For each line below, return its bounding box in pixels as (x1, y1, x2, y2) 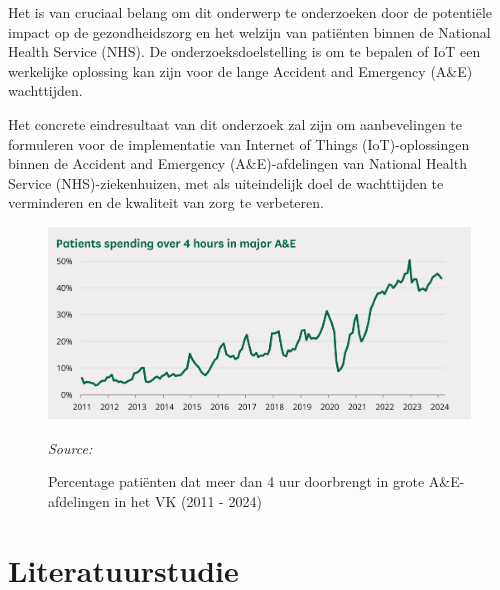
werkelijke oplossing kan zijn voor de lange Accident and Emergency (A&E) (8, 60, 473, 81)
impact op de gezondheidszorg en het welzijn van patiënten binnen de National (8, 21, 491, 42)
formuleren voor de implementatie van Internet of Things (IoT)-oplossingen (8, 133, 470, 154)
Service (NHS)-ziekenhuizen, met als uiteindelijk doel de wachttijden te (8, 172, 444, 193)
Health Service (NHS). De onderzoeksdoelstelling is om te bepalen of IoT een (8, 41, 481, 62)
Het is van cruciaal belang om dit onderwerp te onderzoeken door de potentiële (8, 2, 493, 22)
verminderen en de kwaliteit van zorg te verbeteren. (8, 192, 324, 213)
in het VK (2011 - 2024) (114, 490, 262, 511)
